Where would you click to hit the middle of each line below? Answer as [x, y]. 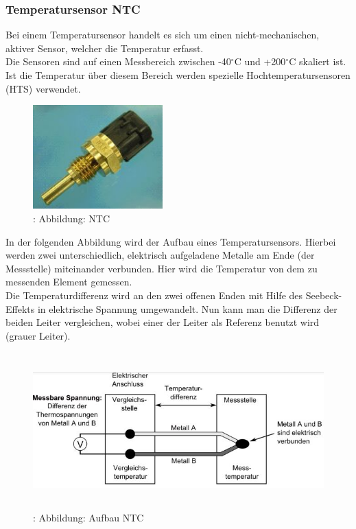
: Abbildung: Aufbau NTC [88, 517]
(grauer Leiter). [38, 335]
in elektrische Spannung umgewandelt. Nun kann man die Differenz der [187, 308]
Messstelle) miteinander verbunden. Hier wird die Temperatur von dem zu [162, 268]
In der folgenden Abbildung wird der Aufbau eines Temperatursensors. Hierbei [171, 241]
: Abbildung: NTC [72, 218]
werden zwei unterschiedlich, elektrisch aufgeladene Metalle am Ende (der [160, 255]
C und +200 [260, 61]
